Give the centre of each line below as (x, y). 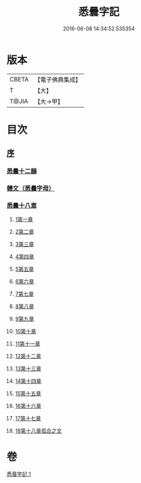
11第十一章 (27, 344)
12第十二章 (28, 356)
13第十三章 (28, 369)
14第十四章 (28, 381)
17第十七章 (28, 419)
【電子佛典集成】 (58, 80)
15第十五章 (28, 393)
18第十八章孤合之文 (38, 431)
